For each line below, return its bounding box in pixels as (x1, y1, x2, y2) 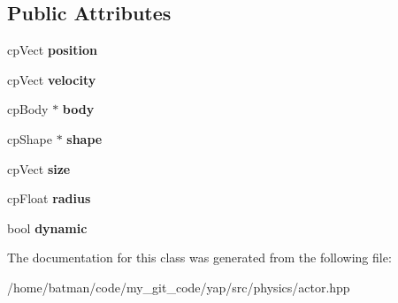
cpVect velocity (7, 70, 96, 88)
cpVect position (7, 41, 97, 59)
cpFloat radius (7, 189, 91, 208)
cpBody (7, 100, 49, 118)
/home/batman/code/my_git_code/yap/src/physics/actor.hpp (7, 277, 350, 296)
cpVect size (7, 159, 71, 178)
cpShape (7, 129, 52, 148)
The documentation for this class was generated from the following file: (7, 248, 392, 267)
